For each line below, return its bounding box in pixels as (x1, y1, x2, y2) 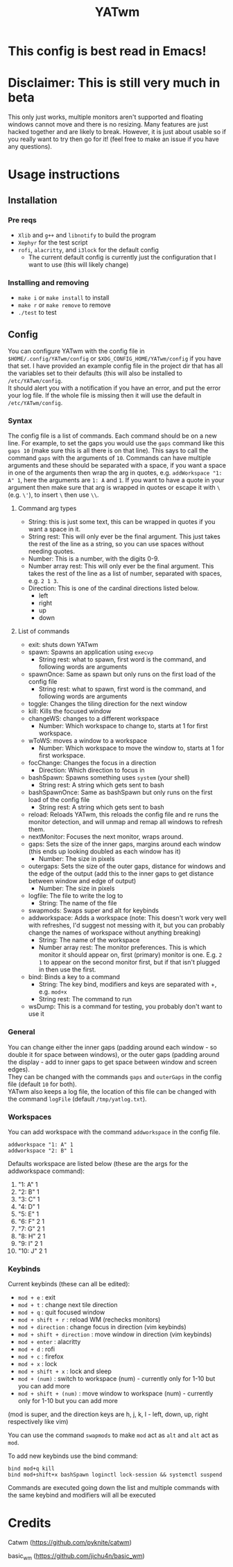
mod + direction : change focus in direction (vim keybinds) (17, 1323, 187, 1331)
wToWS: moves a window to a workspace (28, 737, 148, 745)
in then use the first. (38, 965, 96, 974)
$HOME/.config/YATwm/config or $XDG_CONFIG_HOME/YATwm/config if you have (8, 354, 221, 363)
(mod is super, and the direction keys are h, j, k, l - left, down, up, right (8, 1410, 209, 1418)
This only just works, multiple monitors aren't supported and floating (8, 113, 203, 122)
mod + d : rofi (17, 1345, 55, 1354)
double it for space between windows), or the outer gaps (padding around (8, 1050, 220, 1058)
